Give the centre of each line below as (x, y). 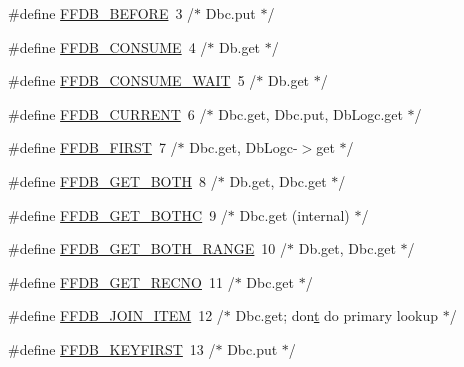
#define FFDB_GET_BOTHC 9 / (118, 214)
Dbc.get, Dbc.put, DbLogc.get (310, 113)
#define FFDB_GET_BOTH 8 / (113, 180)
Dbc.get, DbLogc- (243, 147)
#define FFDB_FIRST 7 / (93, 147)
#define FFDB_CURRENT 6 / (107, 113)
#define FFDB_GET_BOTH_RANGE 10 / (148, 248)
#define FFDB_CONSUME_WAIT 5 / (132, 80)
